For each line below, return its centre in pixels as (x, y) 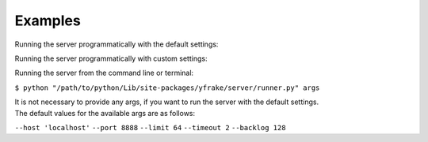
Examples (48, 21)
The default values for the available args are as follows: (105, 113)
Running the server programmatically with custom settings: (111, 58)
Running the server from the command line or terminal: (104, 73)
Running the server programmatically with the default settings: (117, 44)
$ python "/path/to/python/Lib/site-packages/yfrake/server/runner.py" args (167, 88)
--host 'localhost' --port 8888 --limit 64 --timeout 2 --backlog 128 (150, 127)
